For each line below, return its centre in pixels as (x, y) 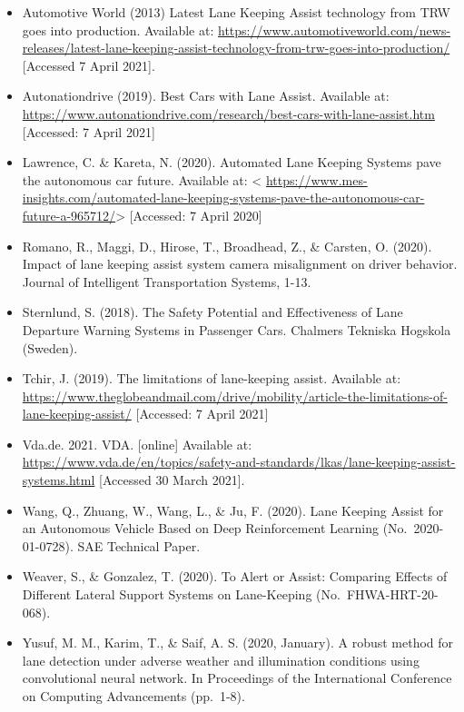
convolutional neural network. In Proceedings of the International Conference (237, 678)
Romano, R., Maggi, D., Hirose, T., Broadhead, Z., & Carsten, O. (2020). (227, 246)
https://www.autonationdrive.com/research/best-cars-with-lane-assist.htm (228, 113)
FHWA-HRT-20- (392, 594)
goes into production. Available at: (118, 30)
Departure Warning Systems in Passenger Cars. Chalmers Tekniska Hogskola (237, 329)
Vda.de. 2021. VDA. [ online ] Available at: (137, 444)
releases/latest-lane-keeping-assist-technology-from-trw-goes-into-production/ (236, 48)
